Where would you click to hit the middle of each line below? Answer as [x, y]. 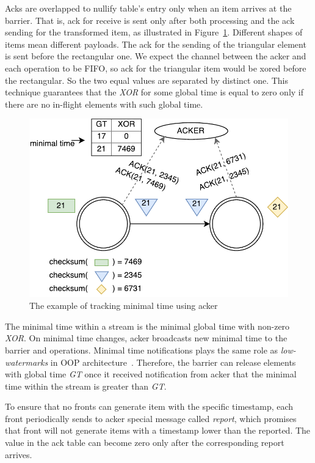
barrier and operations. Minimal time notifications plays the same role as [142, 350]
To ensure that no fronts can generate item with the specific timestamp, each [149, 406]
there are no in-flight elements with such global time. [104, 104]
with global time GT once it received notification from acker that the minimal [151, 374]
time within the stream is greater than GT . [86, 386]
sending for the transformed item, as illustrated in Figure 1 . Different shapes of [154, 32]
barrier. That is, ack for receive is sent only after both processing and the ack [150, 20]
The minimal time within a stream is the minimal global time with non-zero [147, 326]
